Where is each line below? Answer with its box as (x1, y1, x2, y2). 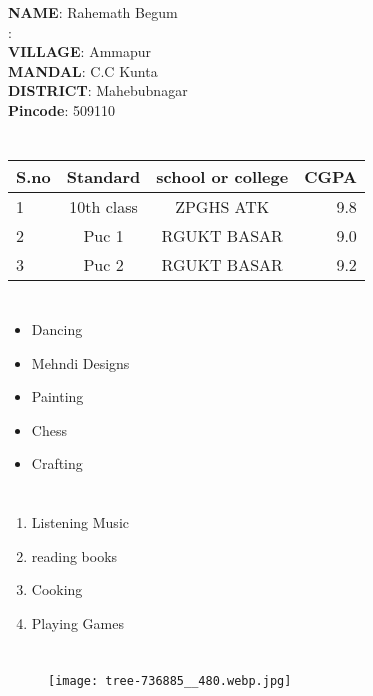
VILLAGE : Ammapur (8, 41, 152, 62)
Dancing (31, 318, 83, 339)
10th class (69, 194, 138, 218)
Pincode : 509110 (8, 99, 115, 120)
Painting (31, 386, 84, 407)
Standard (66, 164, 141, 188)
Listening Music (31, 512, 129, 533)
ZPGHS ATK (175, 194, 270, 218)
